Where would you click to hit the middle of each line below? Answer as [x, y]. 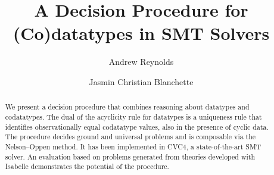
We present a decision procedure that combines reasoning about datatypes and [127, 107]
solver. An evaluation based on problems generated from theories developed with [130, 156]
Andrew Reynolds [141, 62]
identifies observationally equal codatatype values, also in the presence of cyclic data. [137, 126]
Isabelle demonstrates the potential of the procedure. [87, 166]
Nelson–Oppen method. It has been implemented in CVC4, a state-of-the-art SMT [133, 146]
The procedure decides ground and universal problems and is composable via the [130, 137]
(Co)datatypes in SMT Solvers [141, 33]
